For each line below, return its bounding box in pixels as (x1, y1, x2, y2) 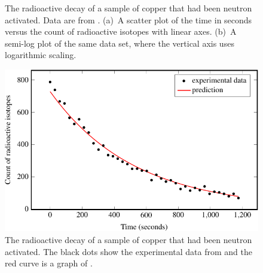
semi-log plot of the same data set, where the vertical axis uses (5, 37, 234, 49)
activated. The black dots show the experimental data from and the (5, 245, 252, 257)
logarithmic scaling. (5, 48, 77, 61)
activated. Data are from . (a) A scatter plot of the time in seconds (5, 13, 252, 26)
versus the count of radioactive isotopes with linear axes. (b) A (5, 25, 237, 38)
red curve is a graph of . (5, 257, 93, 269)
